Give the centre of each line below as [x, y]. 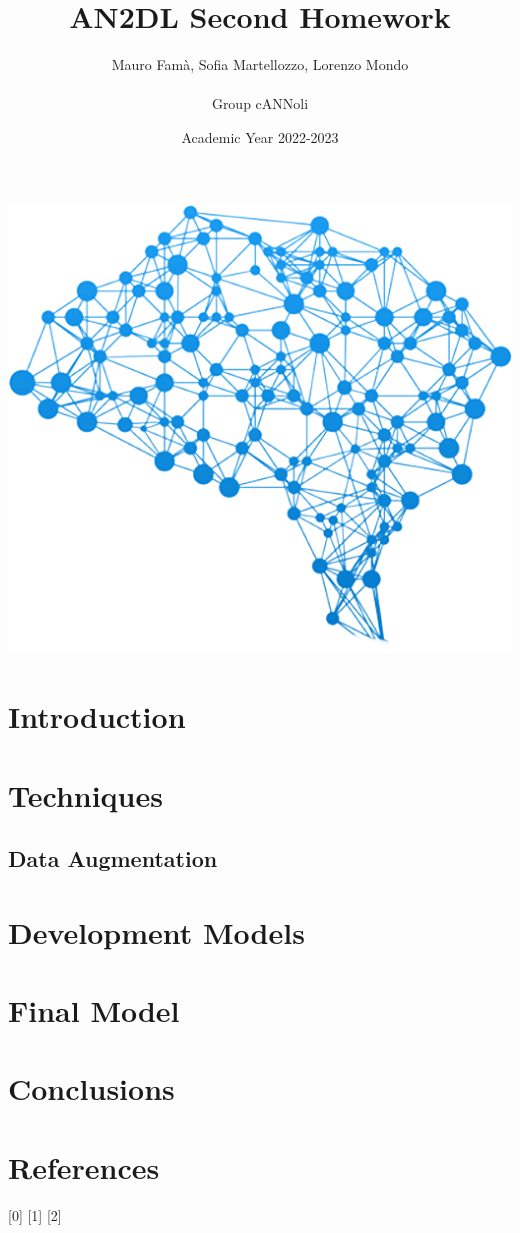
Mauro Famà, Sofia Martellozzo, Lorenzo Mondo [260, 64]
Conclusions [91, 1088]
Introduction [97, 716]
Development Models [156, 931]
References [84, 1166]
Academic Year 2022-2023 [260, 136]
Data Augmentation [113, 858]
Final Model [94, 1010]
